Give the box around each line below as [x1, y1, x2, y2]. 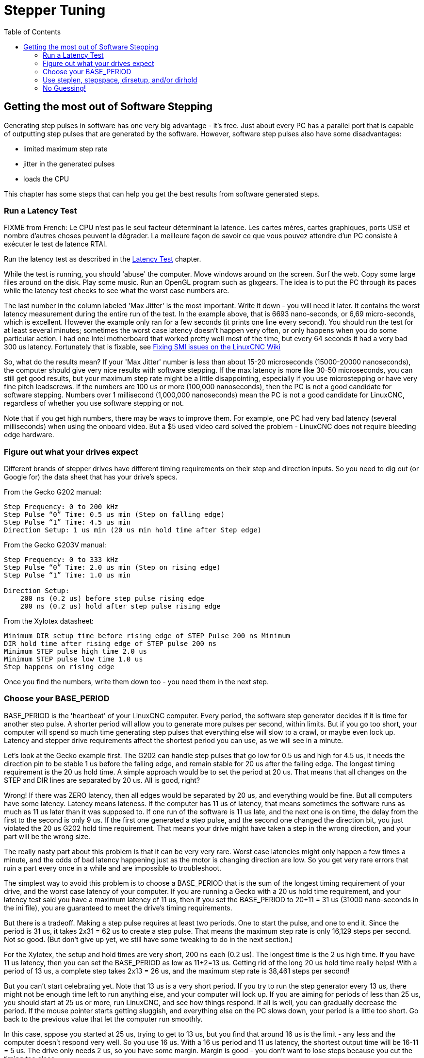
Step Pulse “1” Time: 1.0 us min [4, 571, 131, 579]
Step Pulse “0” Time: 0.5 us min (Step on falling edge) [4, 511, 225, 519]
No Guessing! [43, 83, 86, 92]
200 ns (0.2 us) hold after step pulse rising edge [20, 602, 221, 611]
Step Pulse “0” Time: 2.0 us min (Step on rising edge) [4, 563, 221, 572]
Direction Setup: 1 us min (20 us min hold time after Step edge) [4, 526, 262, 534]
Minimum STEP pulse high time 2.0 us [4, 647, 147, 656]
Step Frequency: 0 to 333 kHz [4, 556, 119, 564]
